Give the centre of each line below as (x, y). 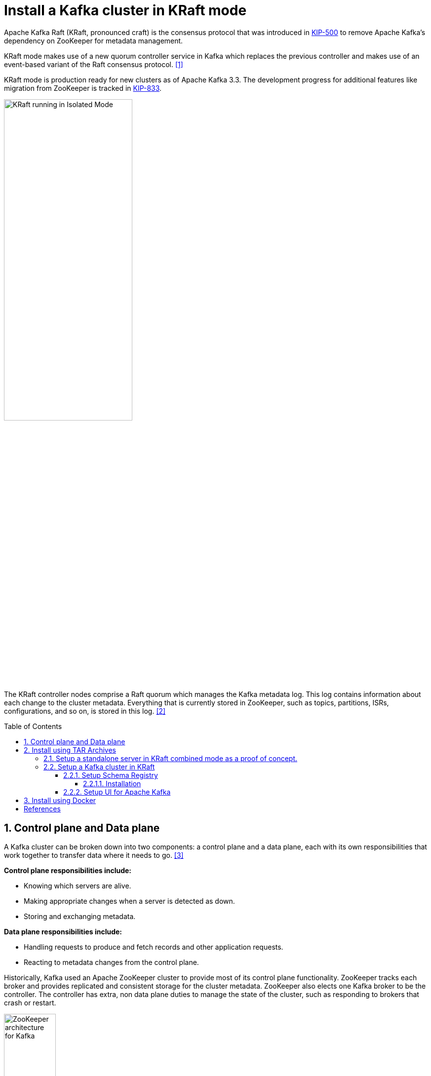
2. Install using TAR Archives (70, 750)
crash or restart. (30, 1003)
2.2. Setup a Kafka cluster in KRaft (99, 767)
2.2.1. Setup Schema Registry (111, 775)
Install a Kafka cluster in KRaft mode (125, 10)
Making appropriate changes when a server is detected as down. (129, 901)
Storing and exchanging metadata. (80, 917)
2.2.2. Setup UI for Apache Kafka (117, 792)
